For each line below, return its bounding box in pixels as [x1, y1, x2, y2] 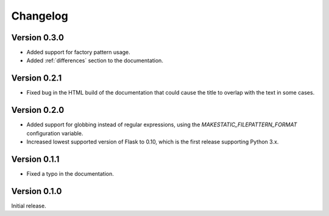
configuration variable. [26, 129, 83, 137]
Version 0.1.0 [11, 186, 62, 196]
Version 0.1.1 [11, 154, 60, 164]
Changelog [11, 9, 68, 23]
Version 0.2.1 [11, 73, 62, 84]
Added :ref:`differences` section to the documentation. [26, 57, 164, 64]
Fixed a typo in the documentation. [26, 170, 114, 177]
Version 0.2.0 [11, 105, 65, 115]
